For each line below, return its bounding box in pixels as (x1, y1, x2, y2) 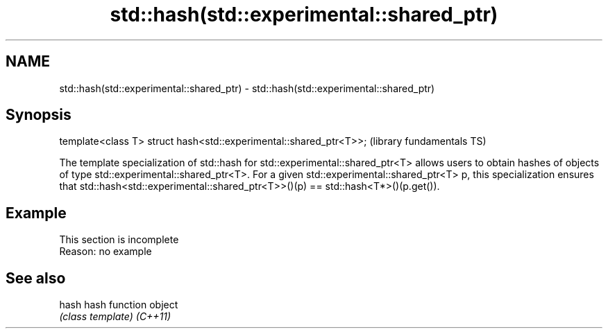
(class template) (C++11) (59, 310, 171, 323)
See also (6, 269, 66, 287)
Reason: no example (59, 245, 152, 258)
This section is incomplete (59, 234, 179, 246)
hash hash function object (59, 299, 178, 311)
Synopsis (6, 106, 71, 124)
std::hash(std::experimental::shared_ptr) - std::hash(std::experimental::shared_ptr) (59, 82, 435, 94)
